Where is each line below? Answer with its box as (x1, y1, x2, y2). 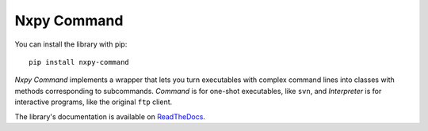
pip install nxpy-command (29, 58, 130, 66)
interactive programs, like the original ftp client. (14, 97, 173, 107)
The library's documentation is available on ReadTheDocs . (14, 111, 206, 122)
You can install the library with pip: (14, 39, 128, 49)
